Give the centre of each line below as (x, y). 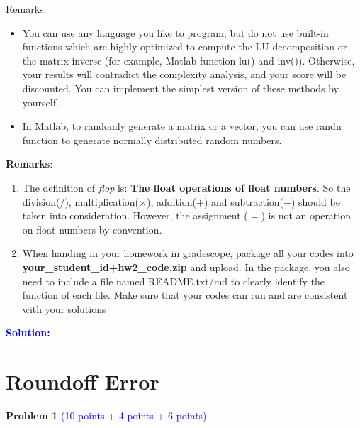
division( (41, 201)
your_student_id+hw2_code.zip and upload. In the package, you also (186, 267)
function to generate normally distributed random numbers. (152, 139)
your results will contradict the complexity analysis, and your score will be (184, 74)
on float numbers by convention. (92, 229)
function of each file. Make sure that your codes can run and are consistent (185, 295)
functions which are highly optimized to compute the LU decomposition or (185, 46)
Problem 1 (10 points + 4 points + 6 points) (106, 415)
